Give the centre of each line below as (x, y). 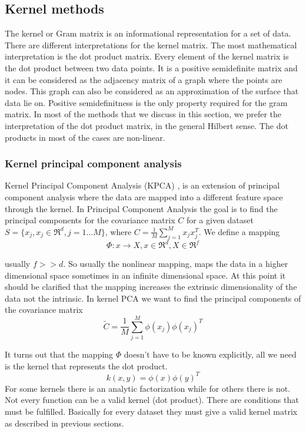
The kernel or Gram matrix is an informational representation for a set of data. (148, 33)
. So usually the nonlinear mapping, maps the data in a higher (176, 264)
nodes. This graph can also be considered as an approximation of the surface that (152, 91)
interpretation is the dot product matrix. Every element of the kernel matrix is (147, 56)
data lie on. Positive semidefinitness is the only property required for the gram (146, 102)
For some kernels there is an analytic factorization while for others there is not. (148, 388)
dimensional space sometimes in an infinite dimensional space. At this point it (145, 275)
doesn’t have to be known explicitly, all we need (210, 354)
